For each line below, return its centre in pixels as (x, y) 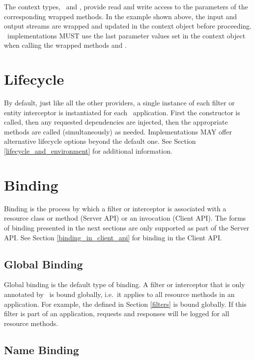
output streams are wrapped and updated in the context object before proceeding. (128, 26)
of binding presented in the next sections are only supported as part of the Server (127, 227)
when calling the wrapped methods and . (65, 45)
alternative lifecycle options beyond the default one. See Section (100, 141)
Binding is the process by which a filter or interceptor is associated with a (115, 208)
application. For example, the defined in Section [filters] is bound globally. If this (125, 304)
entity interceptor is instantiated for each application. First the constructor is (122, 112)
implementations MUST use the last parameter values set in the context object (126, 35)
